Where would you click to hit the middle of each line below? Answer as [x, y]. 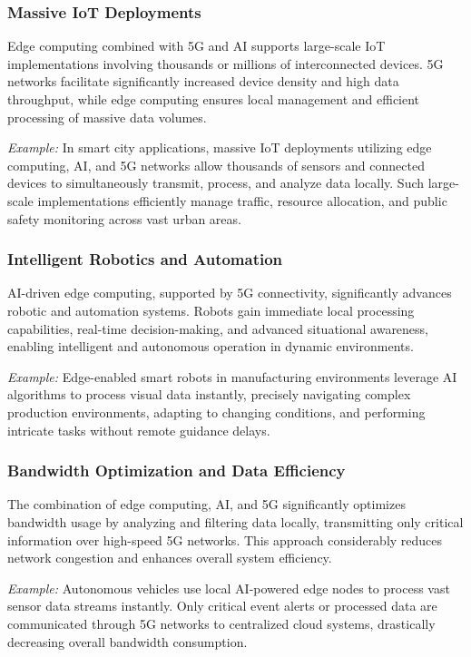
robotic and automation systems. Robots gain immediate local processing [211, 310]
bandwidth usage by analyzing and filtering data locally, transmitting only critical [235, 521]
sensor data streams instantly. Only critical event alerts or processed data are [222, 606]
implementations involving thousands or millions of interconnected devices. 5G [226, 63]
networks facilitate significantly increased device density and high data [203, 81]
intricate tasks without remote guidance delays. [139, 430]
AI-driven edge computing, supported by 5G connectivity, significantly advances [230, 293]
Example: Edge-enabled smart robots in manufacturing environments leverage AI [232, 376]
